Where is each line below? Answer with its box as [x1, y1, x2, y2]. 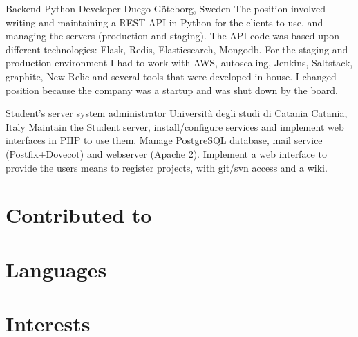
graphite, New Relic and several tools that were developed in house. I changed [6, 69, 337, 83]
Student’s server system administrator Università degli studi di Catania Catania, [6, 106, 348, 120]
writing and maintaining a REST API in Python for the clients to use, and [6, 15, 323, 29]
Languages [6, 255, 107, 283]
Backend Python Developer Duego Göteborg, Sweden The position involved [6, 1, 326, 15]
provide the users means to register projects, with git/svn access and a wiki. [6, 160, 328, 174]
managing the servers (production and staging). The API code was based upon [6, 28, 339, 43]
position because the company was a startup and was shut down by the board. [6, 82, 338, 97]
